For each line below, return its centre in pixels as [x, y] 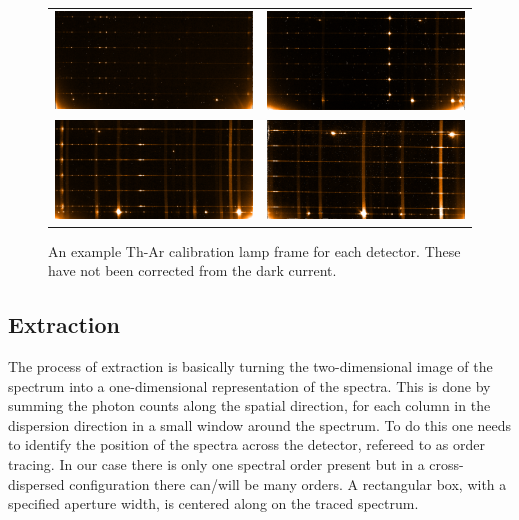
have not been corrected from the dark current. [192, 270]
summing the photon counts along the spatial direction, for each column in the [249, 405]
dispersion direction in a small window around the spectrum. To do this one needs [260, 424]
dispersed [36, 483]
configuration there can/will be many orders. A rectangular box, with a [288, 483]
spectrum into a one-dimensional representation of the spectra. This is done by [249, 385]
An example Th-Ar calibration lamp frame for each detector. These [254, 250]
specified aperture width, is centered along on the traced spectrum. [213, 503]
